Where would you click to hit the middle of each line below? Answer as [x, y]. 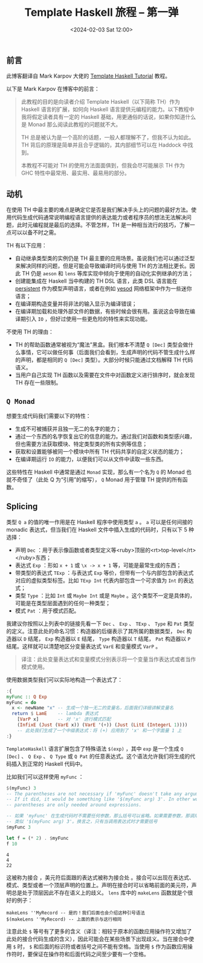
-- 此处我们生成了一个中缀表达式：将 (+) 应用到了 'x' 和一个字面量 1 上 [100, 730]
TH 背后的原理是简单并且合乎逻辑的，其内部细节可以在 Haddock [101, 145]
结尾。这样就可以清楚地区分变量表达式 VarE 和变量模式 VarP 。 [84, 646]
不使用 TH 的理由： [30, 332]
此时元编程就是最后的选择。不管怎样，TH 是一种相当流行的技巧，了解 [103, 225]
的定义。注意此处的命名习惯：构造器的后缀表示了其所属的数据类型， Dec [96, 631]
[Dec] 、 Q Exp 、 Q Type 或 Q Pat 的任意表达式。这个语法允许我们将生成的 [98, 756]
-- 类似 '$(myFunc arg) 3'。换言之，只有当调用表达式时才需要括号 [82, 822]
